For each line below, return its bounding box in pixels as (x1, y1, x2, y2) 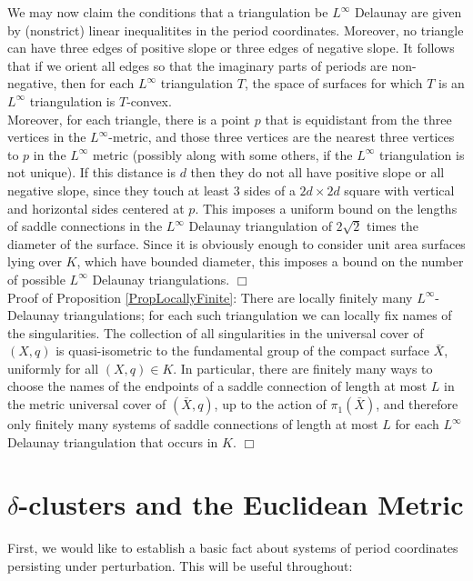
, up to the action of (214, 395, 327, 414)
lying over (7, 252, 62, 271)
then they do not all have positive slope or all (190, 163, 445, 182)
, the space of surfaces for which (244, 74, 423, 93)
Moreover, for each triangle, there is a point (7, 109, 251, 128)
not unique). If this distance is (7, 163, 176, 182)
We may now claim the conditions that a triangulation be (7, 3, 328, 21)
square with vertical (344, 180, 455, 199)
